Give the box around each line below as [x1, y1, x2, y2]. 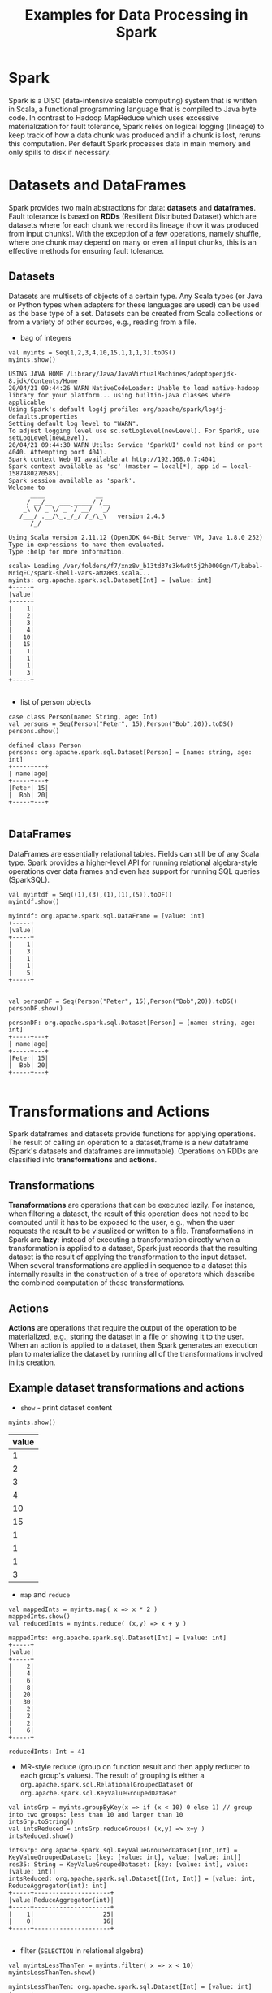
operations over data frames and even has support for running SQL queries [8, 866, 260, 875]
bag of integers [19, 332, 72, 342]
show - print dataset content [19, 1402, 113, 1412]
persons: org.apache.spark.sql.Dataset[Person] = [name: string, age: [8, 748, 253, 757]
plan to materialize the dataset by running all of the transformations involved [8, 1349, 264, 1359]
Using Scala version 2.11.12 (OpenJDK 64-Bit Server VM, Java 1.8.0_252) [8, 533, 264, 541]
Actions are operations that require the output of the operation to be [8, 1323, 237, 1333]
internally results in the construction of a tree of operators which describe [8, 1270, 256, 1279]
